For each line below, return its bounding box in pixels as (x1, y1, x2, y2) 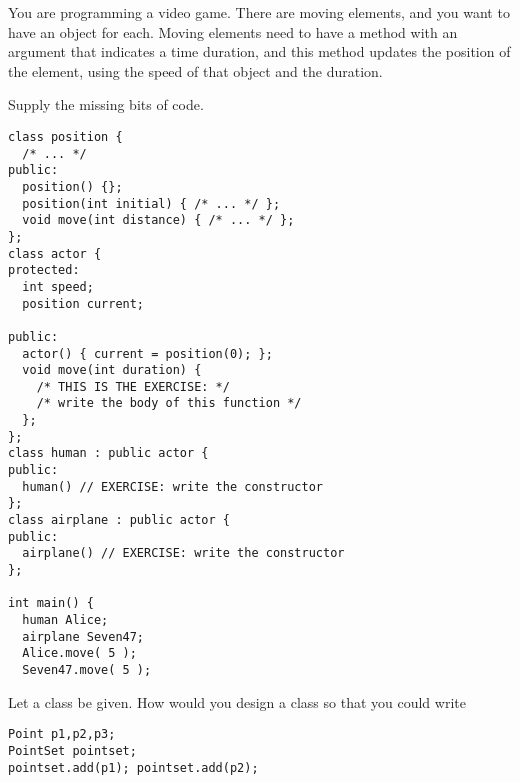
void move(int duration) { (22, 363, 202, 378)
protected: (8, 263, 80, 278)
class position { (8, 129, 123, 144)
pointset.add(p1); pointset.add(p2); (8, 760, 259, 775)
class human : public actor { (8, 446, 209, 461)
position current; (22, 296, 145, 311)
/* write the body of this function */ (36, 396, 302, 411)
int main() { (8, 596, 94, 611)
